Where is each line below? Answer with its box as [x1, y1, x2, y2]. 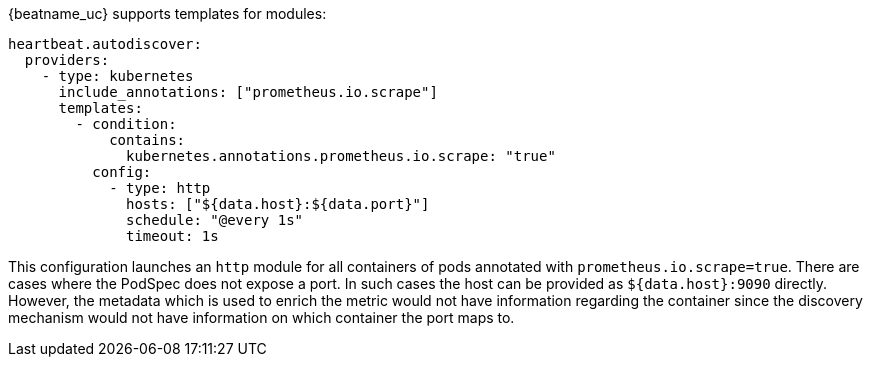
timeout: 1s [126, 228, 219, 244]
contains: [109, 132, 186, 148]
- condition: [75, 116, 177, 132]
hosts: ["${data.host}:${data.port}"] [126, 196, 430, 212]
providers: [24, 52, 110, 68]
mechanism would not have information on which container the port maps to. [8, 309, 515, 326]
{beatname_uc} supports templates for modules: [8, 5, 327, 22]
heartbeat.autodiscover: [8, 36, 202, 52]
